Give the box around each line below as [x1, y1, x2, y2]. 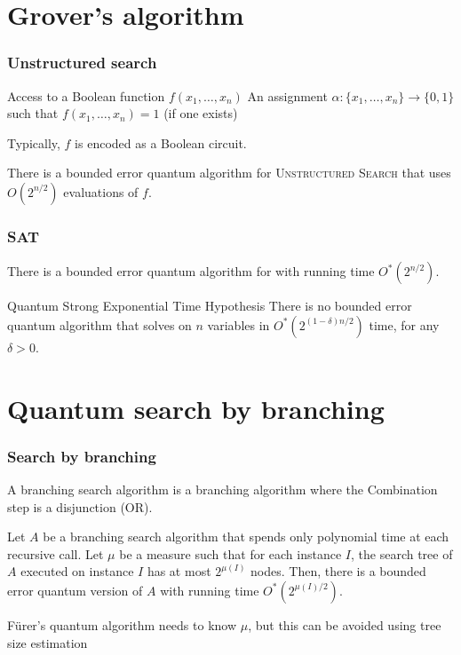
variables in [207, 315, 270, 334]
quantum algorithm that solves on [7, 315, 192, 334]
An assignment [247, 86, 328, 105]
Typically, [7, 133, 60, 152]
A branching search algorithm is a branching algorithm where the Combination [7, 479, 438, 498]
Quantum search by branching [7, 390, 385, 426]
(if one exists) [163, 104, 238, 122]
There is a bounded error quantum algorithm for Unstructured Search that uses [7, 163, 451, 182]
